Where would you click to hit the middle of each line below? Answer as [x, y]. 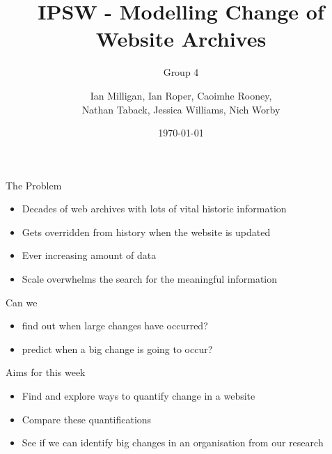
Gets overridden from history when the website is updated [146, 232]
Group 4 [181, 72]
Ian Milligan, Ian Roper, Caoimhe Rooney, [181, 95]
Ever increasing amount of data [89, 255]
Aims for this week [46, 372]
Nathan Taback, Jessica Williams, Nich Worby [181, 109]
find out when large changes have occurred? [115, 326]
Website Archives [181, 39]
